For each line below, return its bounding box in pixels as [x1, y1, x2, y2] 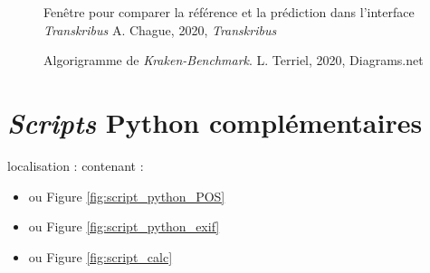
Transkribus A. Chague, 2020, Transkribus [43, 20, 277, 39]
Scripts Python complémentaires [7, 103, 423, 141]
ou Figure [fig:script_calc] [28, 247, 173, 266]
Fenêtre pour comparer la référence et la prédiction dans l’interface [43, 3, 415, 21]
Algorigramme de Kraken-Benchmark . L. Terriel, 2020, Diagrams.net [43, 51, 424, 70]
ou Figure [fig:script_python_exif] [28, 217, 220, 236]
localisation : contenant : [7, 155, 144, 174]
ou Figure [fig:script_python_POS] [28, 186, 225, 205]
